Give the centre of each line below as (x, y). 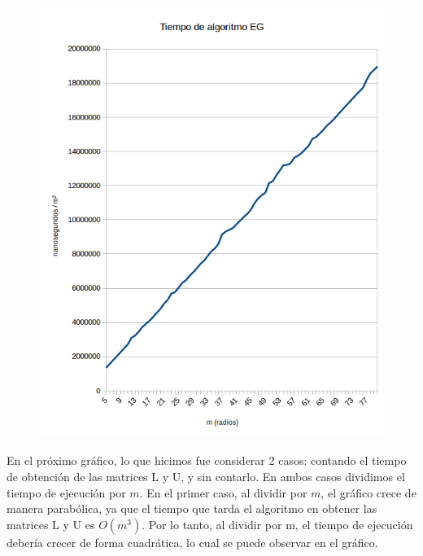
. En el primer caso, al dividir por (223, 492)
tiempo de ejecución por (66, 492)
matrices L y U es (51, 524)
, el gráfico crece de (368, 492)
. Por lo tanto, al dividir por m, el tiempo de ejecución (277, 524)
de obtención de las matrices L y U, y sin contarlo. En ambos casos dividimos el (206, 476)
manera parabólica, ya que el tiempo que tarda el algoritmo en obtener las (192, 508)
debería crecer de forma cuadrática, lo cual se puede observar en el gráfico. (192, 542)
